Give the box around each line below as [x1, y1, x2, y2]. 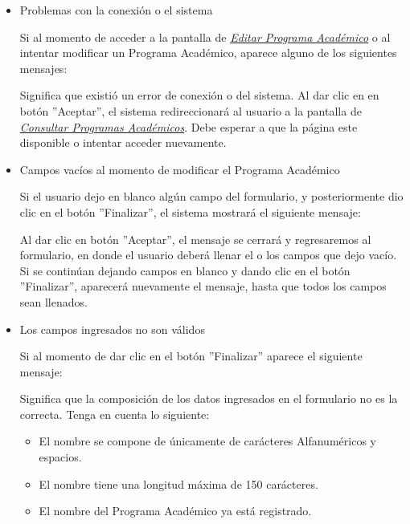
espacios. [39, 449, 82, 465]
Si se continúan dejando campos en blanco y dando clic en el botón [19, 262, 351, 278]
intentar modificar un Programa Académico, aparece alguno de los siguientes [19, 44, 397, 61]
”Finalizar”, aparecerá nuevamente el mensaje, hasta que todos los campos [19, 278, 387, 294]
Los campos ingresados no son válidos [19, 320, 205, 337]
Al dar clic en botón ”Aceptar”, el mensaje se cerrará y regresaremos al [19, 230, 371, 247]
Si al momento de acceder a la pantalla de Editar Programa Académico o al [19, 28, 391, 45]
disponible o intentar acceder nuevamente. [19, 134, 227, 151]
